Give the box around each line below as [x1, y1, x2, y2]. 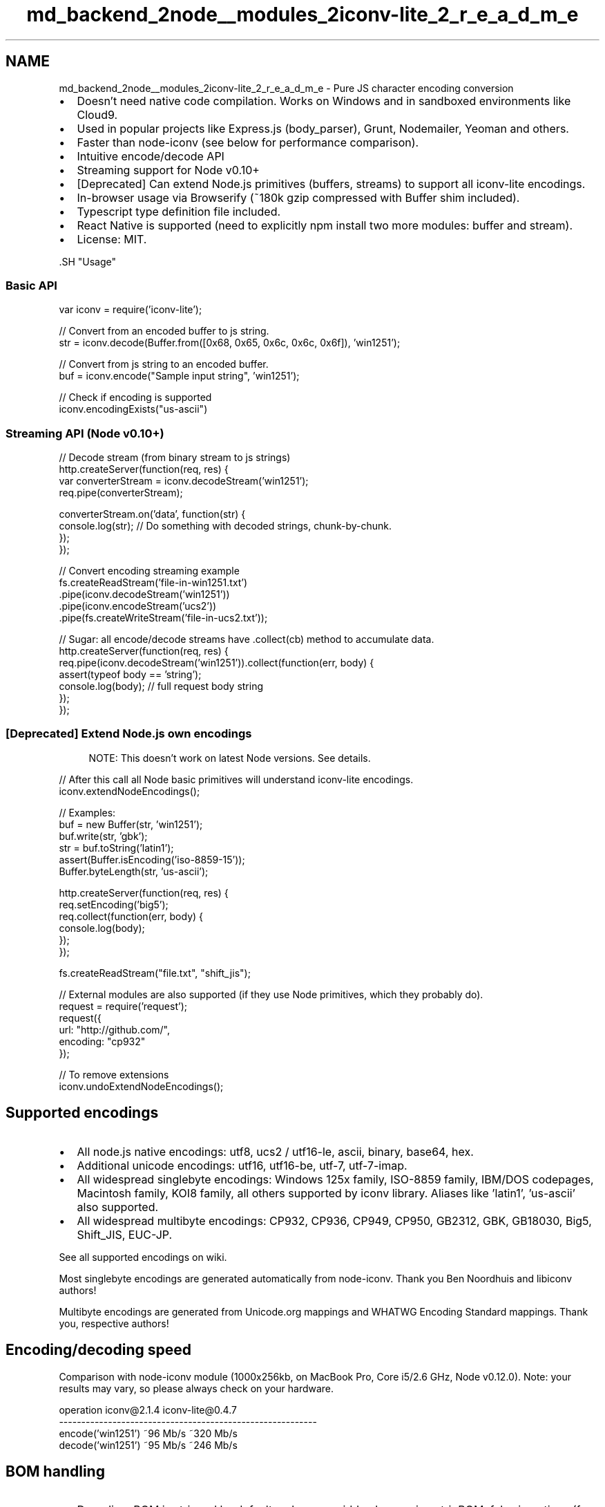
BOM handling [6, 1462, 105, 1480]
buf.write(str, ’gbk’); [59, 830, 148, 842]
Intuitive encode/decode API [77, 149, 224, 163]
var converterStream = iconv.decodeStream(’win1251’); [59, 475, 309, 487]
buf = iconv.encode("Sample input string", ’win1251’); [59, 370, 300, 382]
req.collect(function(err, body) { [59, 910, 204, 922]
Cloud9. [77, 107, 118, 122]
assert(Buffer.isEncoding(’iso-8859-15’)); [59, 853, 245, 865]
